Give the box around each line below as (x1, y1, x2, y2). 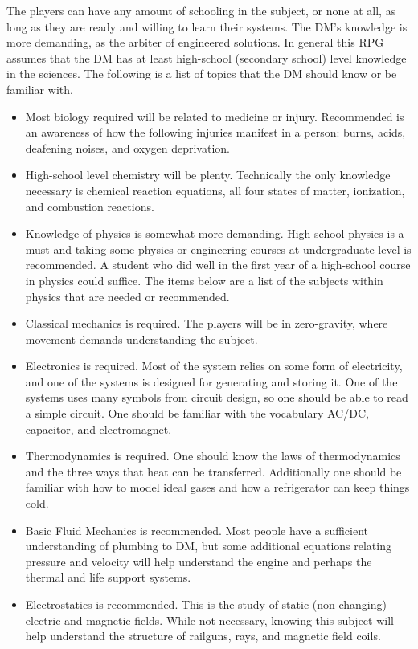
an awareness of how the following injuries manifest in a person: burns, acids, (25, 124, 406, 141)
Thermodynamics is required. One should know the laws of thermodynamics (25, 447, 400, 464)
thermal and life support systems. (25, 569, 191, 586)
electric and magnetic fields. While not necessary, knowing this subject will (25, 611, 394, 628)
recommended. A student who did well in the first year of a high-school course (25, 256, 411, 273)
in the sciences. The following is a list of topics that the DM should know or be (6, 65, 397, 82)
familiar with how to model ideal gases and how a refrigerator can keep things (25, 479, 410, 496)
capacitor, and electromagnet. (25, 420, 172, 437)
